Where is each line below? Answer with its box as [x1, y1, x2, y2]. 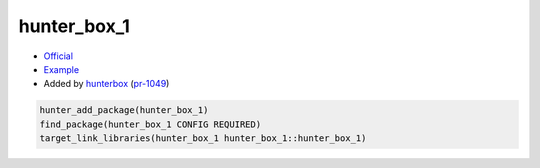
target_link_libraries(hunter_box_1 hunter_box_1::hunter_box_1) [39, 133, 367, 144]
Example [43, 63, 80, 75]
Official [43, 50, 74, 62]
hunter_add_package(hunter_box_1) [39, 105, 209, 116]
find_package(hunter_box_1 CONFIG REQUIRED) [39, 118, 262, 130]
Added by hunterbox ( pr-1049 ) [43, 78, 170, 90]
